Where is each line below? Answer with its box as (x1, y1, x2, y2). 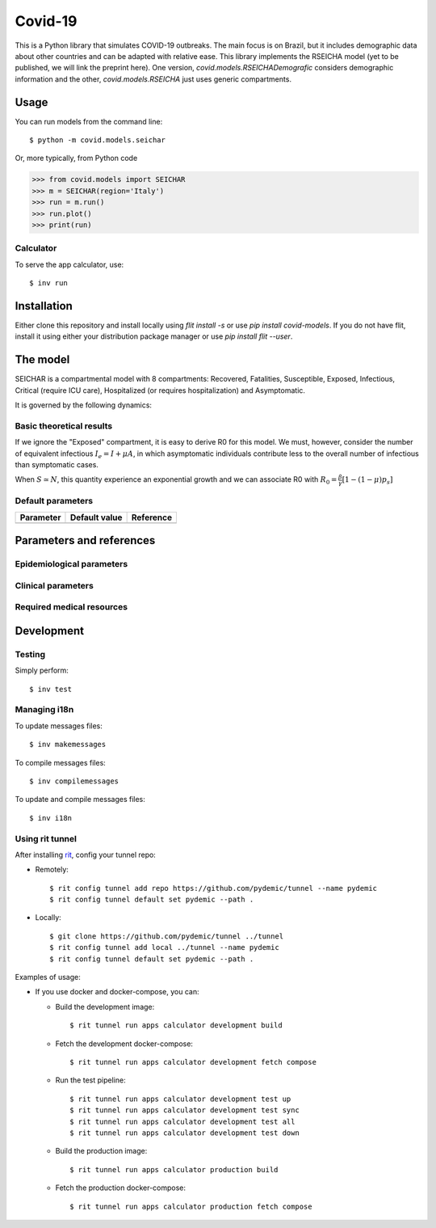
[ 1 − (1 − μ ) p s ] (342, 475, 393, 487)
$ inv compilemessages (29, 777, 119, 786)
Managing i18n (15, 704, 74, 715)
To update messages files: (15, 720, 103, 731)
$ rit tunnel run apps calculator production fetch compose (69, 1201, 312, 1211)
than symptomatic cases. (15, 459, 99, 469)
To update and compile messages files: (15, 795, 145, 804)
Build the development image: (55, 1002, 155, 1011)
